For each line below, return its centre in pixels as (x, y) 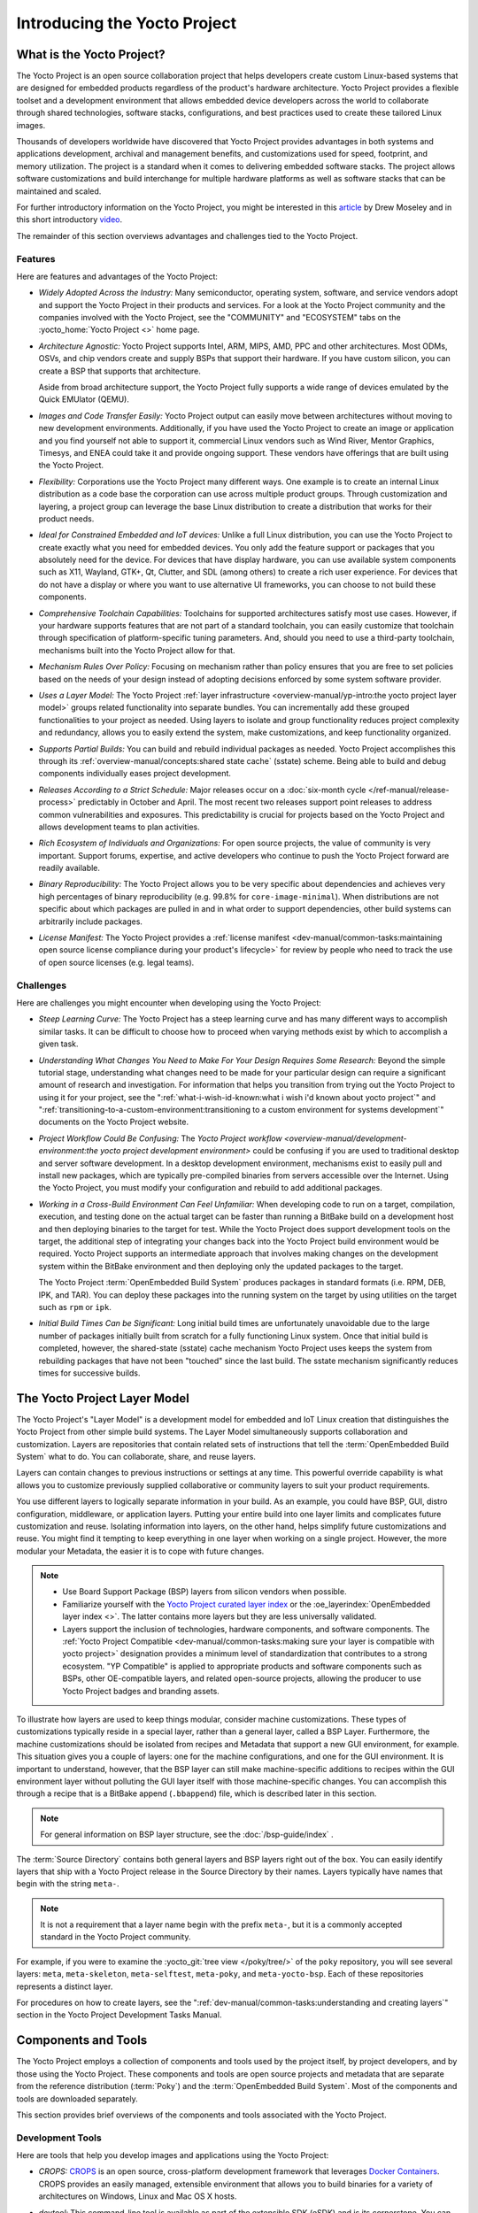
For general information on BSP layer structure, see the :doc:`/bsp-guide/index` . (187, 1835)
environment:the (69, 1151)
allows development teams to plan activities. (119, 827)
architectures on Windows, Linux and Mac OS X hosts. (138, 2196)
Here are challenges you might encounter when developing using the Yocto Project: (169, 1002)
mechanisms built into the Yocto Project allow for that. (137, 650)
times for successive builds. (89, 1373)
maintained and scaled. (59, 191)
